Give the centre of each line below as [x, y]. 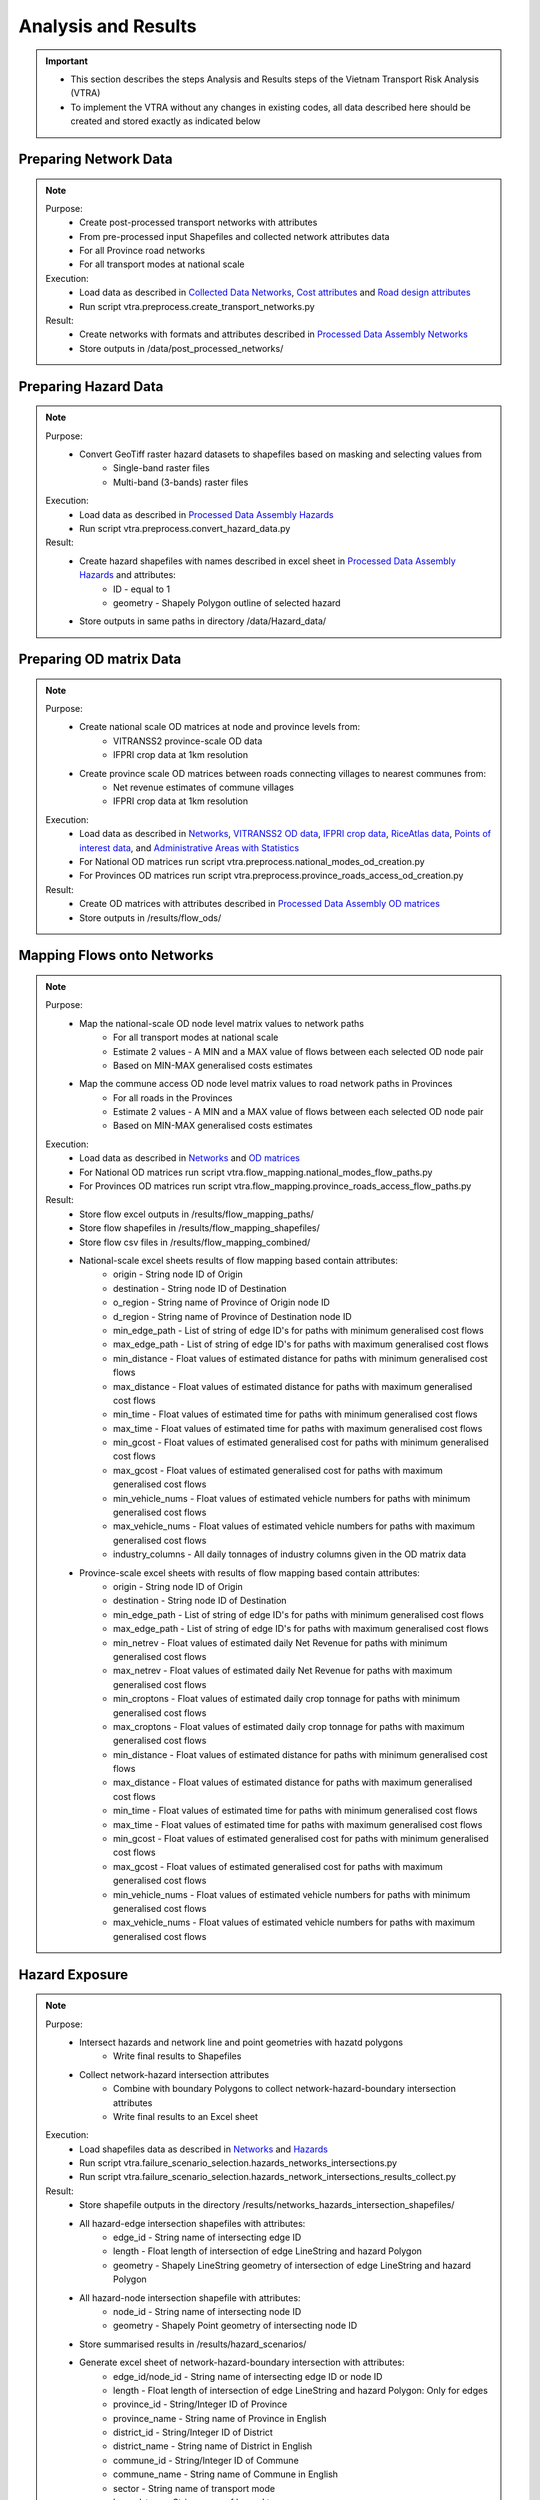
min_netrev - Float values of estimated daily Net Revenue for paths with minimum [280, 1642]
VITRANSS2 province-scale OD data [188, 741]
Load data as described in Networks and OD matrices [189, 1158]
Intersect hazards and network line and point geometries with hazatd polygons [241, 2042]
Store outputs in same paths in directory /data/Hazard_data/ [203, 621]
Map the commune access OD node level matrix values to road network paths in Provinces [266, 1084]
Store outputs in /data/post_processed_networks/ [181, 348]
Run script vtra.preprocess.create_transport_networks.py [197, 306]
